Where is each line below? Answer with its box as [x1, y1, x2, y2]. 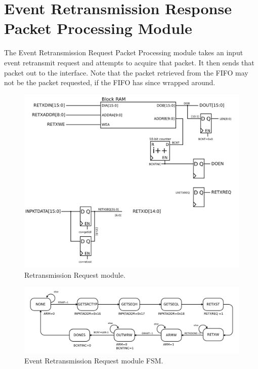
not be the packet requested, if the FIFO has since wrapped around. [4, 77, 216, 88]
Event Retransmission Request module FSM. [24, 355, 163, 366]
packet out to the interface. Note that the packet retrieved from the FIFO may [4, 67, 248, 78]
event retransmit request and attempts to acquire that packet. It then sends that [4, 57, 254, 67]
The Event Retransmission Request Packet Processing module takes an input [4, 47, 243, 58]
